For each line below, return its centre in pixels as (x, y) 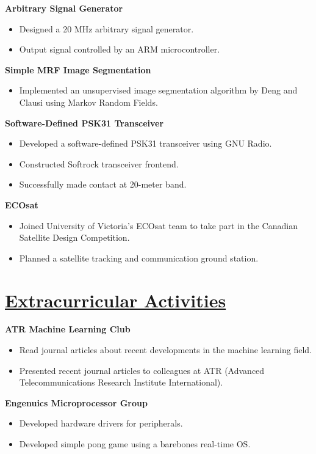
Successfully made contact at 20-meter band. (103, 184)
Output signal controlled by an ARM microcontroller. (120, 49)
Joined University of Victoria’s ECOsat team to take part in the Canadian (158, 225)
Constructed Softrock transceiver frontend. (99, 163)
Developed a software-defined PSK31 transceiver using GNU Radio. (145, 143)
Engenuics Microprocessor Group (76, 402)
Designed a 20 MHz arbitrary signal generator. (106, 28)
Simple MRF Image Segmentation (78, 69)
